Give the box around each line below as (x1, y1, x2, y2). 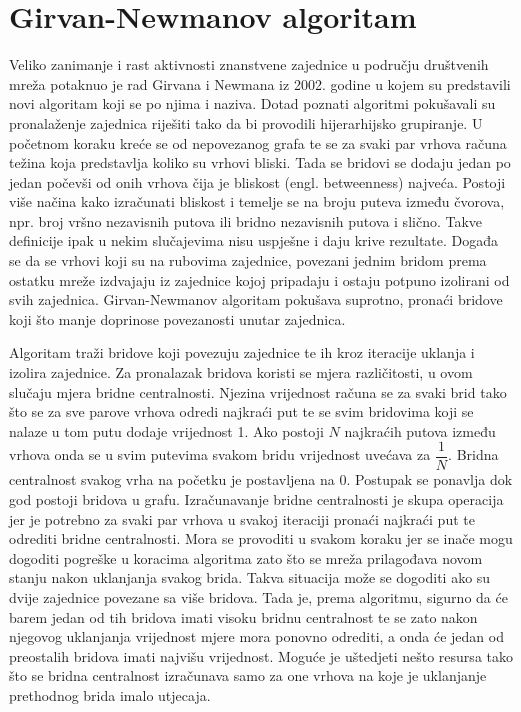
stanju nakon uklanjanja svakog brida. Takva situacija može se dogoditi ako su (9, 567, 491, 588)
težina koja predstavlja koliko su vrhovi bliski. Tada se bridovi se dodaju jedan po (9, 152, 511, 173)
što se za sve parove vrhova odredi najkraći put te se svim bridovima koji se (9, 401, 474, 422)
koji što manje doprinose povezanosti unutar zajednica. (9, 308, 346, 329)
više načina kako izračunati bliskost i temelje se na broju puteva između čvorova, (9, 191, 505, 212)
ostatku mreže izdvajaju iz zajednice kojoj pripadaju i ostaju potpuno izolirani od (9, 269, 510, 290)
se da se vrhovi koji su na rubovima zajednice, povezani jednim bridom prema (9, 250, 487, 271)
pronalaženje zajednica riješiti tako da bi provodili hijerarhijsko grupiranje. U (9, 112, 483, 133)
